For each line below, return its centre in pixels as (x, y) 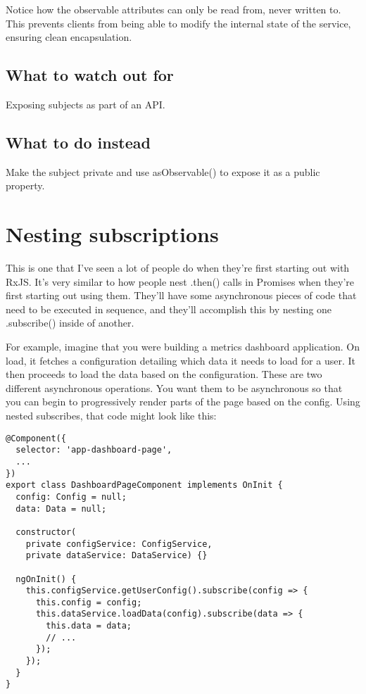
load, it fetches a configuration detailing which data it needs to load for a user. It (181, 360)
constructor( (46, 532)
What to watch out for (90, 75)
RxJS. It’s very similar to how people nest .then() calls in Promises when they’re (180, 281)
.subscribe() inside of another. (70, 323)
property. (25, 185)
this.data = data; (89, 626)
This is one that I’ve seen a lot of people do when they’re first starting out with (178, 268)
